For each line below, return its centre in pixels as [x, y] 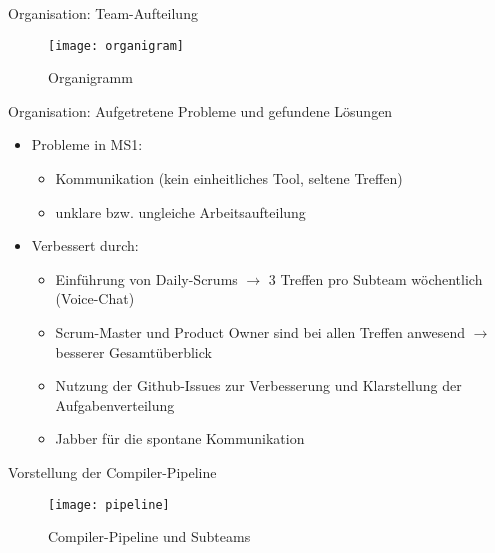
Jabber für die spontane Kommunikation [180, 438]
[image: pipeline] [109, 504]
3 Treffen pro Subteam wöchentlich [375, 278]
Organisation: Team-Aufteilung [103, 13]
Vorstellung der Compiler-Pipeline [112, 471]
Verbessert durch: [85, 245]
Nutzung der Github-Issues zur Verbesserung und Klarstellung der [258, 385]
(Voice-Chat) [95, 298]
